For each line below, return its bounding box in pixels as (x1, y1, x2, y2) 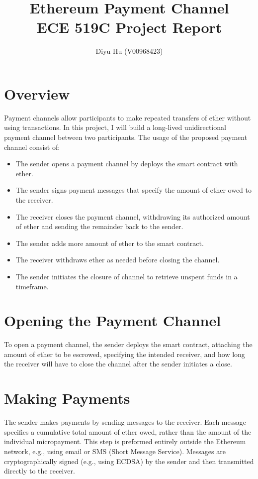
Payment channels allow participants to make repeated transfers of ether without (4, 112, 251, 122)
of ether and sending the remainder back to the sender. (15, 221, 183, 232)
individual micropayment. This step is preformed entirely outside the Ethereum (4, 436, 246, 447)
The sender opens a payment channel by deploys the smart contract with (15, 158, 238, 169)
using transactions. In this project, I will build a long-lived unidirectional (4, 122, 226, 132)
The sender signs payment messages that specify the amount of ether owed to (15, 185, 252, 195)
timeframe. (15, 281, 49, 291)
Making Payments (4, 388, 130, 408)
